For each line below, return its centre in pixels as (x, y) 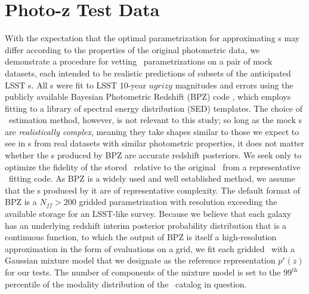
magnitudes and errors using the (234, 85)
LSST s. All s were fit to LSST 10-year (76, 85)
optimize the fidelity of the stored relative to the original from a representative (153, 166)
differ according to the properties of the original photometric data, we (132, 49)
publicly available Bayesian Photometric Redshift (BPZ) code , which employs (148, 97)
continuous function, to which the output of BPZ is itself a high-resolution (141, 237)
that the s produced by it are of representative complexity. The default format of (153, 190)
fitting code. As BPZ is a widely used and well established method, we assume (152, 178)
